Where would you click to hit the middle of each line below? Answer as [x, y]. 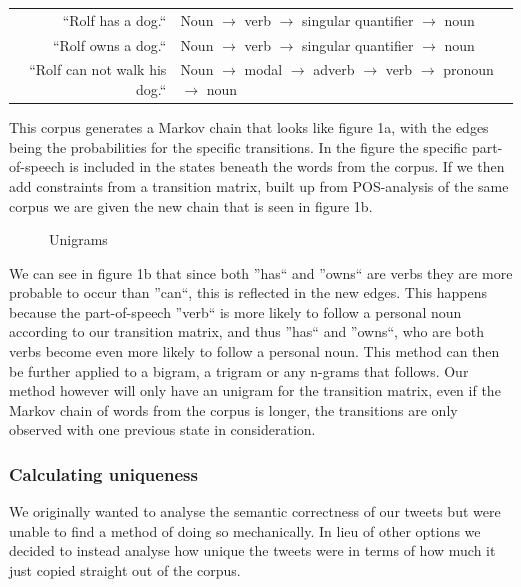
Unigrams [78, 239]
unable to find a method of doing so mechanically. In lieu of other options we [245, 530]
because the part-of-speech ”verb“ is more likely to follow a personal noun [235, 311]
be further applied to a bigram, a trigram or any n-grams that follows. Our [239, 370]
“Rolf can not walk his [98, 69]
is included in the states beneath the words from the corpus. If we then [287, 166]
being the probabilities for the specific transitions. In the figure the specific [238, 146]
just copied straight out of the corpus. [125, 570]
